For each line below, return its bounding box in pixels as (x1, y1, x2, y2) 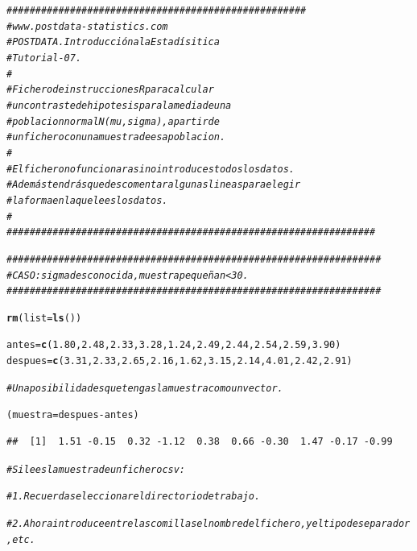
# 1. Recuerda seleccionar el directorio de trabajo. (6, 491, 261, 503)
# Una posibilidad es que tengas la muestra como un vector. (6, 382, 283, 394)
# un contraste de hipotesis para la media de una (6, 99, 232, 111)
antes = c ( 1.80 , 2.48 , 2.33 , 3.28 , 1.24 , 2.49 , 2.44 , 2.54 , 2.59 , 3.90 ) (6, 339, 341, 351)
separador (357, 518, 411, 529)
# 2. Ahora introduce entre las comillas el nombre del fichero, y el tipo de (6, 518, 358, 529)
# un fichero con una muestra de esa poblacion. (6, 131, 226, 143)
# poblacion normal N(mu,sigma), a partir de (6, 115, 220, 127)
